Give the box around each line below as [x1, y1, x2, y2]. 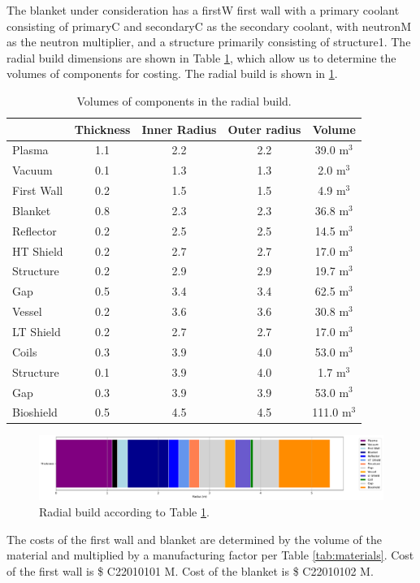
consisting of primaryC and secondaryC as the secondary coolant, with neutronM [6, 17, 411, 34]
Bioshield [12, 404, 58, 421]
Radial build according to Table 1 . [39, 503, 210, 520]
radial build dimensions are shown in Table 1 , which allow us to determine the [6, 49, 396, 66]
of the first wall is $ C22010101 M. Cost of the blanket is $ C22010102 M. [6, 562, 374, 579]
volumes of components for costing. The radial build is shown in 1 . [6, 65, 338, 82]
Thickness [74, 120, 131, 137]
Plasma [12, 141, 49, 158]
